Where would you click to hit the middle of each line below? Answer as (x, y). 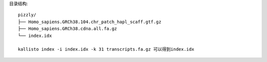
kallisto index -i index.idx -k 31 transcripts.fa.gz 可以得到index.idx (106, 49)
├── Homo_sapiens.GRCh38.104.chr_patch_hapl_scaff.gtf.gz (90, 22)
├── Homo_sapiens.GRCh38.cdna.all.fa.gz (67, 29)
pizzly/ (27, 15)
